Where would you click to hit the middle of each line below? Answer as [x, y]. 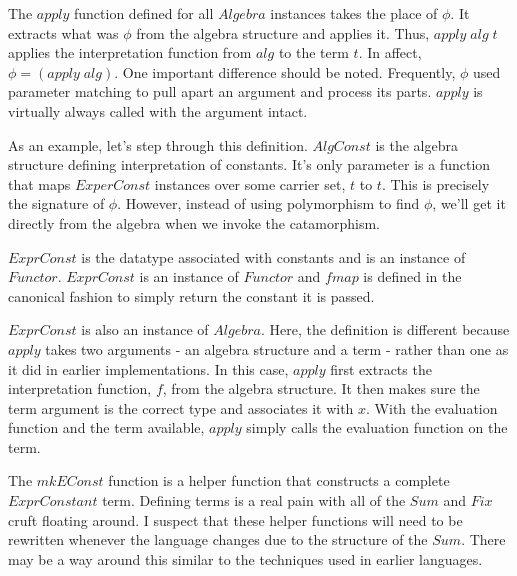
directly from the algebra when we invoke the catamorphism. [194, 222]
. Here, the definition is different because [385, 329]
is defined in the [412, 276]
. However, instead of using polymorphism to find [268, 203]
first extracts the [381, 368]
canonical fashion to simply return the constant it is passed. [191, 295]
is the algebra [416, 144]
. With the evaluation [432, 407]
